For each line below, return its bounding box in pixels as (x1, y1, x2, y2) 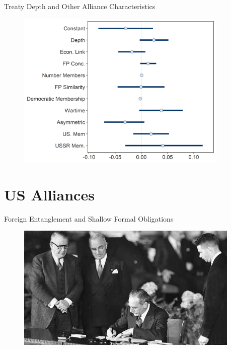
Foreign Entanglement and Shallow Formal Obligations (4, 213, 174, 224)
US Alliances (4, 184, 95, 204)
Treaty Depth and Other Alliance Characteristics (4, 1, 156, 11)
